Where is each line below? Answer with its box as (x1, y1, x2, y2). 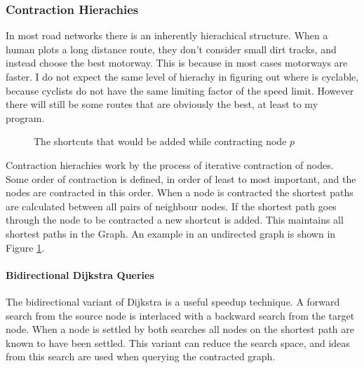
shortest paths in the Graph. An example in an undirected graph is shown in (6, 226, 336, 240)
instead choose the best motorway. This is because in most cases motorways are (6, 55, 348, 70)
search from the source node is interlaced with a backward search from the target (6, 308, 355, 322)
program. (6, 110, 45, 125)
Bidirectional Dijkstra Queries (6, 267, 154, 282)
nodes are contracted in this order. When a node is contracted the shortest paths (6, 185, 353, 200)
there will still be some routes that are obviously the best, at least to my (6, 97, 318, 111)
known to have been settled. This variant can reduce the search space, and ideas (6, 335, 350, 350)
